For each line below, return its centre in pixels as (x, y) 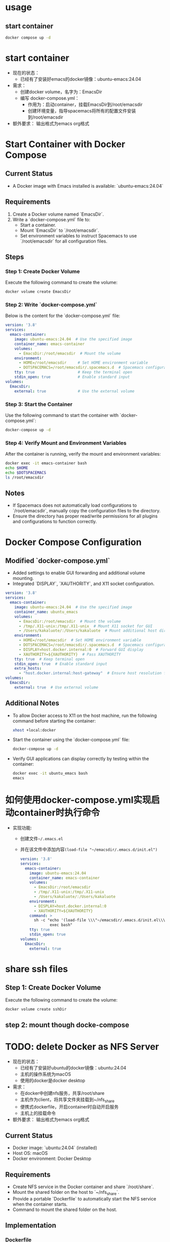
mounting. (23, 578)
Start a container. (38, 225)
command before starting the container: (54, 721)
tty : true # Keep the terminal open (73, 372)
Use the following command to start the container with (62, 415)
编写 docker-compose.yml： (50, 98)
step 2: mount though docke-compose (67, 1025)
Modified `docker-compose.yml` (58, 560)
